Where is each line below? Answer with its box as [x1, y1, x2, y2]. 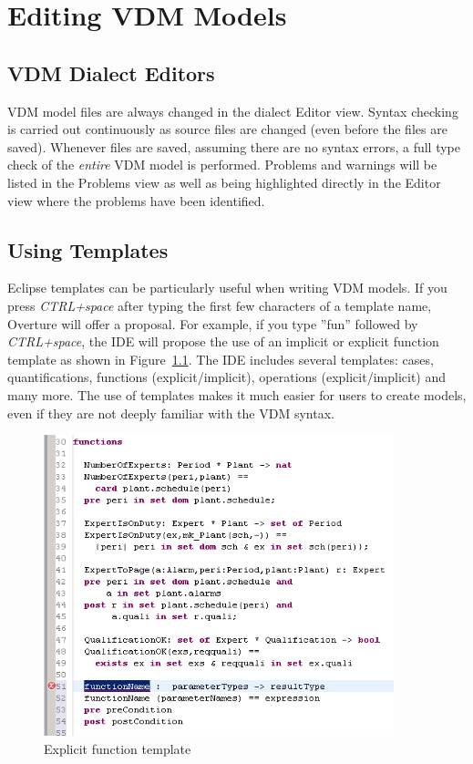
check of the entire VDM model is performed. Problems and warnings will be [7, 155, 437, 174]
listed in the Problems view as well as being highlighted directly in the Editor [7, 172, 441, 191]
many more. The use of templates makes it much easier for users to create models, [7, 385, 467, 404]
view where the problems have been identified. [7, 191, 265, 210]
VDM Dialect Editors [7, 58, 215, 87]
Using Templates [7, 235, 169, 263]
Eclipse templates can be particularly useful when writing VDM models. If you [7, 278, 447, 297]
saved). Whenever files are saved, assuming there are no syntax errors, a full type [7, 137, 460, 156]
